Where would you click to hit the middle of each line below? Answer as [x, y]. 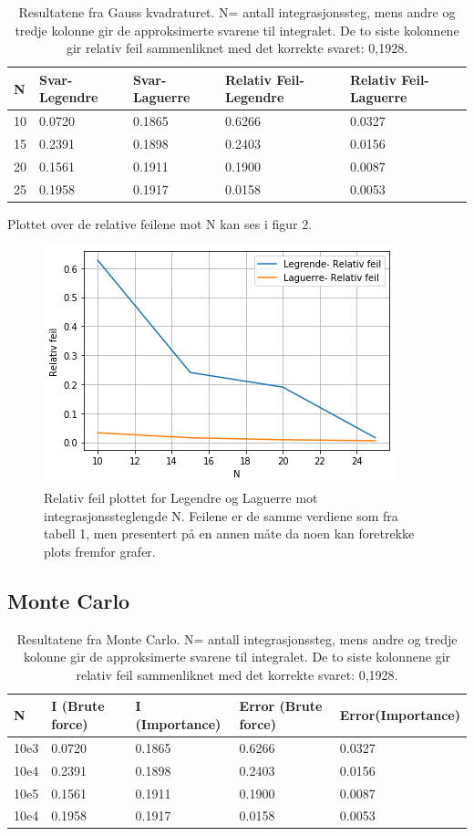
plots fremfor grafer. [100, 551]
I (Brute [78, 706]
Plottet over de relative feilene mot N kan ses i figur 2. [160, 223]
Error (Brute [281, 706]
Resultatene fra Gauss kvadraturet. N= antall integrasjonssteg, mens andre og [237, 12]
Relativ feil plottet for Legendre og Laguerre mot [181, 498]
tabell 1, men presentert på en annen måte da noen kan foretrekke [229, 533]
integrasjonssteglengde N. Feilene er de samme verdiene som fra [221, 515]
